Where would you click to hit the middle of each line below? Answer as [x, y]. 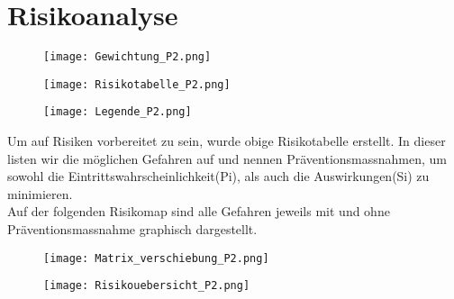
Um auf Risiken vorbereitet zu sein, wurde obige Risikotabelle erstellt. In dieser [227, 141]
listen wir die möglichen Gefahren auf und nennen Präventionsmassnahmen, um [227, 158]
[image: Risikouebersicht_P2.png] [147, 286]
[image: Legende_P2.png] [118, 112]
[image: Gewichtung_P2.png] [127, 57]
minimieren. [40, 193]
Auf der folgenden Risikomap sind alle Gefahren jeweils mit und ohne [199, 211]
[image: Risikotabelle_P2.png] [137, 84]
